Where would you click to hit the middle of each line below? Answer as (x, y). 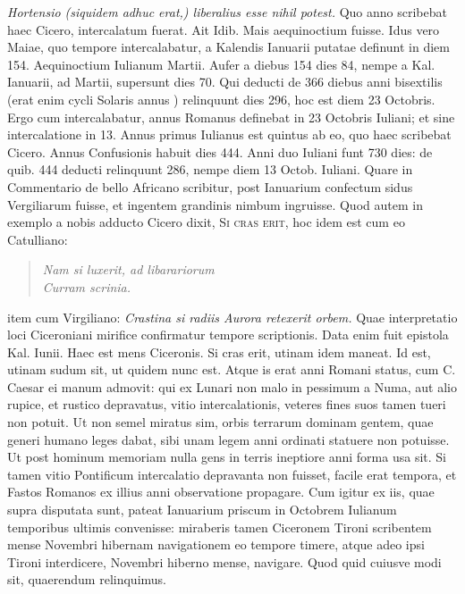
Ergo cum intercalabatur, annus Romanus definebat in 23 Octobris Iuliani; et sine (231, 117)
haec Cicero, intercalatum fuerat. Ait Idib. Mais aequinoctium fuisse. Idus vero (224, 29)
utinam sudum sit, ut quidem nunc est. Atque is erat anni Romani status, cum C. (232, 369)
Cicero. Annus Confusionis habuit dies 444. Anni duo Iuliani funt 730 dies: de (220, 151)
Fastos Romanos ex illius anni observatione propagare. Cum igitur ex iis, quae (221, 492)
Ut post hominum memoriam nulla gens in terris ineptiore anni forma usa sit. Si (227, 457)
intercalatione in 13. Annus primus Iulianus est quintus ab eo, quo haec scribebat (229, 134)
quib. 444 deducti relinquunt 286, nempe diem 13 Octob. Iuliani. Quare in (210, 169)
